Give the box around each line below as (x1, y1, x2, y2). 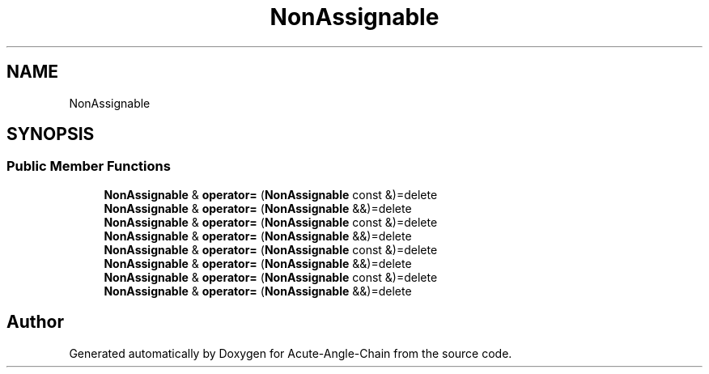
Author (6, 312, 64, 333)
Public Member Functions (6, 158, 171, 175)
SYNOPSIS (6, 124, 95, 145)
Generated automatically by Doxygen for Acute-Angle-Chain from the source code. (69, 346, 512, 360)
